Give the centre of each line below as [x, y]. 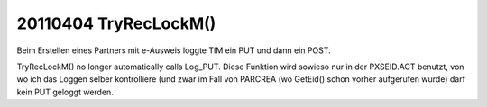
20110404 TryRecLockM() [116, 23]
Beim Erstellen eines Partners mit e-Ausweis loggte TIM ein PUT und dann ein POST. [174, 50]
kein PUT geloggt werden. [65, 92]
